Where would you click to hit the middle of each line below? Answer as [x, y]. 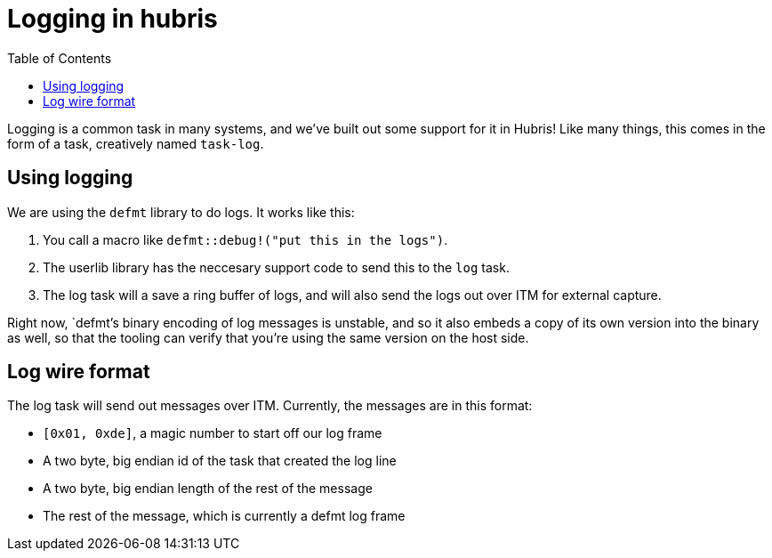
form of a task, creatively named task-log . [136, 143]
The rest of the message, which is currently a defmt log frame [224, 516]
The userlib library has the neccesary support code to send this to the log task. [276, 267]
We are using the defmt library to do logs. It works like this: [181, 212]
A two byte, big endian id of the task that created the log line [220, 461]
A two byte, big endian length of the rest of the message [208, 489]
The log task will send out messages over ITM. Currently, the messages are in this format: [270, 406]
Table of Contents [60, 58]
